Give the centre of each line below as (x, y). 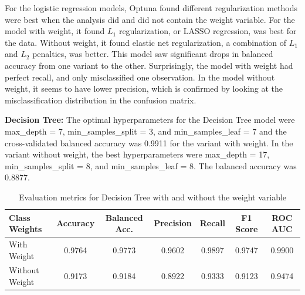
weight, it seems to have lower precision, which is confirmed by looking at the (144, 88)
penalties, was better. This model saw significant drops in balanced (153, 54)
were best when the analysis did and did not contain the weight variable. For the (150, 19)
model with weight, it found (55, 31)
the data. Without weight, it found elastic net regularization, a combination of (146, 42)
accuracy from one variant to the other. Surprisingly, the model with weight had (149, 65)
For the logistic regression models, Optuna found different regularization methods (151, 8)
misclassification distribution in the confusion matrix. (101, 100)
